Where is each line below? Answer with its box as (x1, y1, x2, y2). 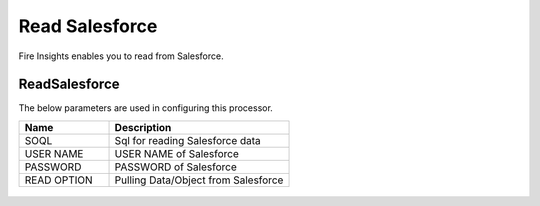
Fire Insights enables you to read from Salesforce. (18, 50, 224, 62)
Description (114, 120, 172, 134)
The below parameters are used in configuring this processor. (18, 102, 274, 114)
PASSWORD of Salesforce (114, 160, 237, 174)
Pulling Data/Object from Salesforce (114, 173, 284, 187)
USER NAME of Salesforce (114, 146, 240, 160)
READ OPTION (24, 173, 94, 187)
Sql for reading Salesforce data (114, 133, 262, 147)
